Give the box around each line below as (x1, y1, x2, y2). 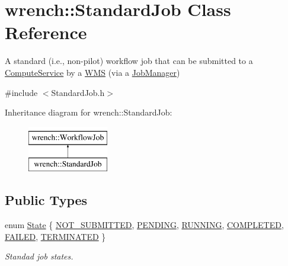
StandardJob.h (51, 86, 105, 98)
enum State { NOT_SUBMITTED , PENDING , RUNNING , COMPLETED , (5, 219, 284, 231)
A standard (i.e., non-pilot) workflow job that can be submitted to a (5, 55, 253, 67)
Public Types (5, 191, 88, 209)
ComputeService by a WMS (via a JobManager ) (5, 66, 180, 78)
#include (5, 86, 38, 98)
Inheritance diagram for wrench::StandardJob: (5, 106, 172, 118)
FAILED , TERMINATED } (5, 230, 106, 242)
